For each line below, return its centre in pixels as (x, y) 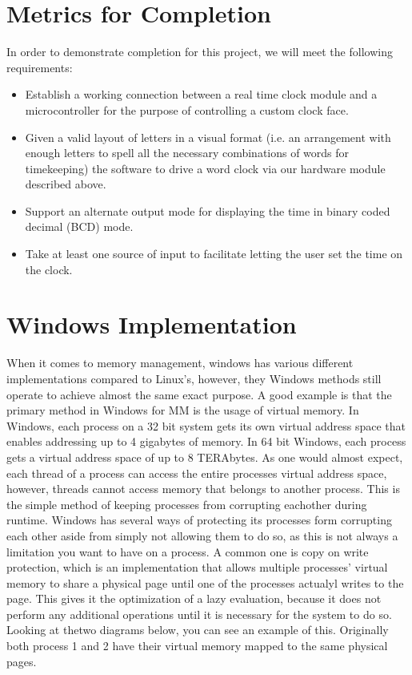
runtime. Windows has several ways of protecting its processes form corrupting (199, 520)
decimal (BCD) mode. (79, 226)
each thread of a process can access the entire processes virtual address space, (197, 473)
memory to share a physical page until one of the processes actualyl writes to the (205, 582)
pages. (22, 661)
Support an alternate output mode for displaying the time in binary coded (208, 210)
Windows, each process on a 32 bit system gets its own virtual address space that (206, 425)
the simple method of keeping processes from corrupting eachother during (187, 504)
